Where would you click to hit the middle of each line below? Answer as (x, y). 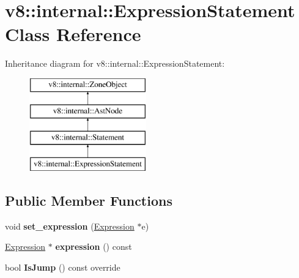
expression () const (94, 246)
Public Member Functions (89, 201)
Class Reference (73, 34)
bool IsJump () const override (63, 267)
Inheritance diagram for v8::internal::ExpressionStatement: (115, 63)
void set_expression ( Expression (70, 226)
